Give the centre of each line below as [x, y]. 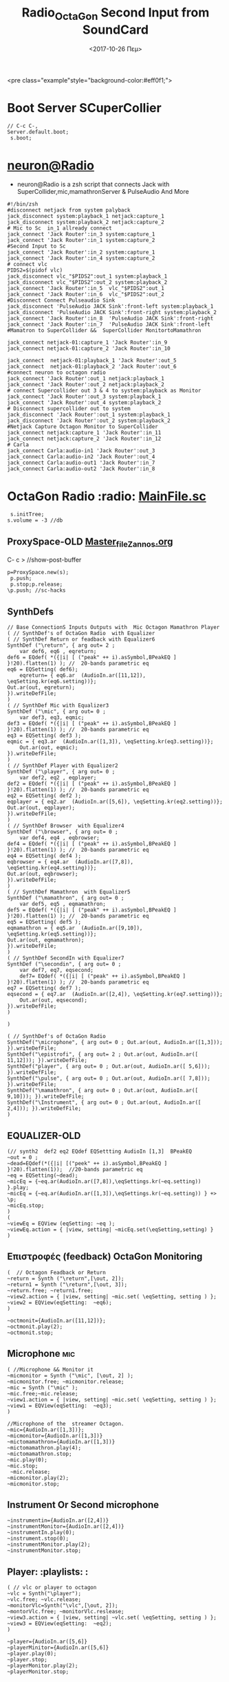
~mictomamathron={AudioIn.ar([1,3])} [61, 1441]
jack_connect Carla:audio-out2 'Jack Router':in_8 [81, 469]
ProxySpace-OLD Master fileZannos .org [90, 542]
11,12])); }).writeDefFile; [47, 1061]
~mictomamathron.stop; [40, 1454]
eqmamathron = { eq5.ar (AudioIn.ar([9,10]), [75, 928]
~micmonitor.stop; [33, 1484]
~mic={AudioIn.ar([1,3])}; [46, 1430]
